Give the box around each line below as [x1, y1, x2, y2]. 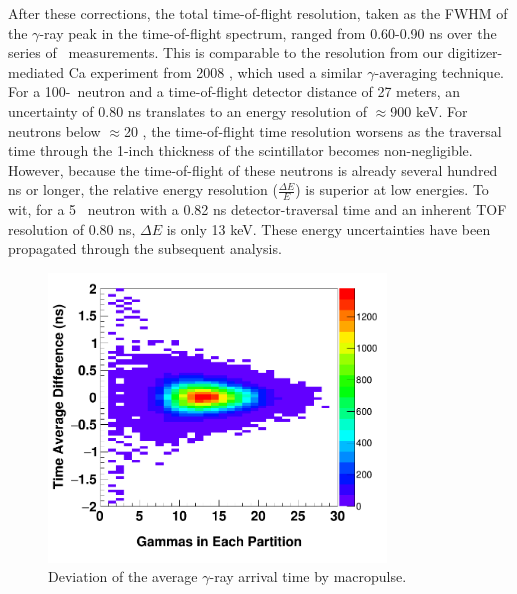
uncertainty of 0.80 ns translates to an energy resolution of [8, 100, 368, 121]
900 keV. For [390, 100, 468, 121]
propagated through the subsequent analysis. [8, 238, 282, 259]
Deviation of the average [48, 566, 198, 587]
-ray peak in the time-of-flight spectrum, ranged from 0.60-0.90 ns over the [39, 22, 497, 43]
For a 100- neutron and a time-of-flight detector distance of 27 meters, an [8, 81, 460, 102]
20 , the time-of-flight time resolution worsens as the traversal [123, 120, 502, 141]
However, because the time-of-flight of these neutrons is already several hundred [8, 159, 498, 180]
